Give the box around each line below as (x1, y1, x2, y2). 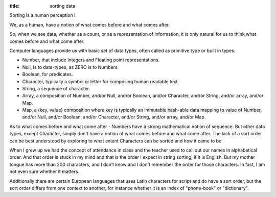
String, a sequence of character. (22, 85, 90, 91)
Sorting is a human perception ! (9, 12, 76, 18)
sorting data (50, 3, 75, 9)
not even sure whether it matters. (9, 168, 79, 175)
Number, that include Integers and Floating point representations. (22, 57, 160, 63)
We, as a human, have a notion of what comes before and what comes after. (9, 21, 170, 28)
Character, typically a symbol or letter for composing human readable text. (22, 78, 179, 84)
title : (9, 3, 20, 9)
